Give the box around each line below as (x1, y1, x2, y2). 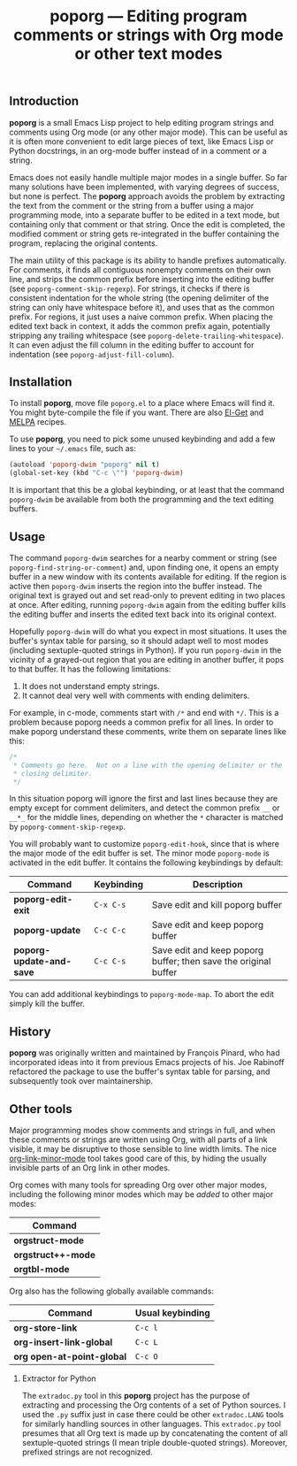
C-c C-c (94, 925, 126, 935)
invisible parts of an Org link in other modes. (9, 1163, 171, 1173)
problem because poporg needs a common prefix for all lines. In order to (9, 717, 274, 727)
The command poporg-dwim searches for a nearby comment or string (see (9, 552, 278, 563)
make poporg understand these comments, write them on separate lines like (9, 725, 287, 736)
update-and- (13, 956, 72, 968)
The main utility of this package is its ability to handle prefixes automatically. (9, 255, 287, 265)
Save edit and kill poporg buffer (151, 899, 283, 911)
